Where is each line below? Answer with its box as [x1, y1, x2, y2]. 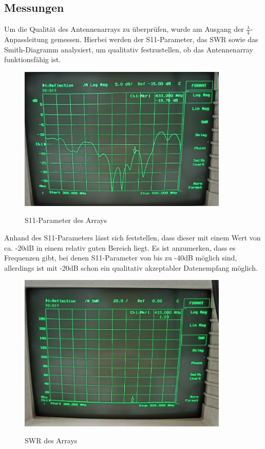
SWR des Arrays [25, 435, 78, 446]
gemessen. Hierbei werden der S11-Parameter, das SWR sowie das [50, 34, 258, 45]
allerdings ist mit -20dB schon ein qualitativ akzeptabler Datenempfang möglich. [4, 262, 258, 273]
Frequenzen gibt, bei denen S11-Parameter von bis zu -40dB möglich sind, [4, 252, 237, 263]
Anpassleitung [4, 34, 49, 45]
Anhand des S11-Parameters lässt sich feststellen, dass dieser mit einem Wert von [4, 232, 261, 243]
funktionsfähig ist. [4, 54, 61, 65]
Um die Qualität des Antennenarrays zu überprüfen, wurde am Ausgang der [4, 24, 244, 34]
